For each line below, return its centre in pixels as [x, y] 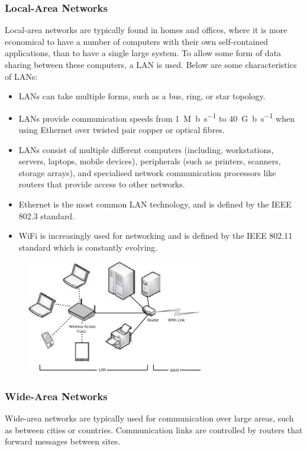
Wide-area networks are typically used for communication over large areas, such [149, 418]
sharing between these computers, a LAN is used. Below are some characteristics [151, 64]
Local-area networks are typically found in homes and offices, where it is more [146, 30]
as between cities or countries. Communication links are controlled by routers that [154, 429]
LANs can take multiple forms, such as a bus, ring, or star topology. [142, 96]
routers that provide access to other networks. [102, 184]
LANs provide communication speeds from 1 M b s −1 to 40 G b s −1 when [156, 117]
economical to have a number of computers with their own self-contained [137, 41]
